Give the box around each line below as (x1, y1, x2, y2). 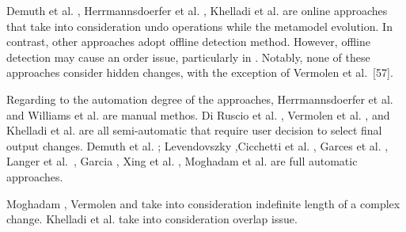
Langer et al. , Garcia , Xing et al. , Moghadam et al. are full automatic (6, 153, 358, 169)
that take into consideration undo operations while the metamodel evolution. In (6, 17, 393, 34)
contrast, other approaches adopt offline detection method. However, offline (6, 33, 370, 50)
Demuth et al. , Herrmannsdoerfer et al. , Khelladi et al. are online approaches (6, 2, 388, 18)
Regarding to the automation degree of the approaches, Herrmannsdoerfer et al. (6, 90, 393, 107)
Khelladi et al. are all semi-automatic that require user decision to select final (6, 122, 382, 139)
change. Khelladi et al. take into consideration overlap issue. (6, 211, 298, 227)
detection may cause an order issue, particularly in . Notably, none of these (6, 48, 370, 65)
